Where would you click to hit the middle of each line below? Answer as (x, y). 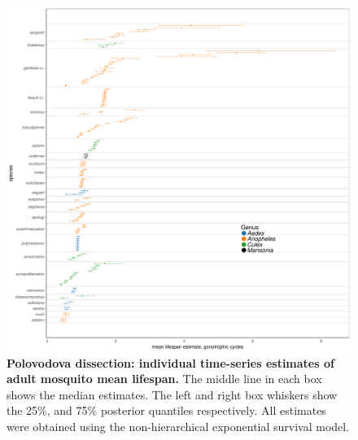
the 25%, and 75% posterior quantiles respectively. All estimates (166, 410)
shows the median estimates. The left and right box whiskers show (172, 394)
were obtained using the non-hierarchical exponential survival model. (178, 426)
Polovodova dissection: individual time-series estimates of (170, 362)
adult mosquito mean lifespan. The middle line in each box (164, 379)
